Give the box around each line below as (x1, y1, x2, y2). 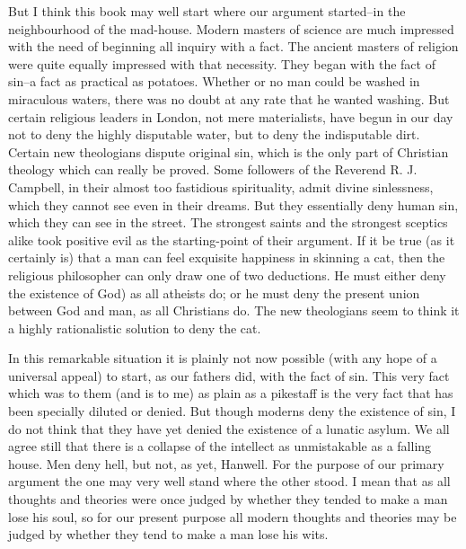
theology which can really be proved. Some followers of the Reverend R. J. (8, 160, 418, 179)
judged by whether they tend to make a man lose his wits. (8, 525, 329, 544)
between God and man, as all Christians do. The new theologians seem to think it (8, 301, 460, 320)
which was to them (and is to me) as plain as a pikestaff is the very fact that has (8, 384, 453, 403)
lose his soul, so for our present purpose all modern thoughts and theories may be (8, 507, 457, 526)
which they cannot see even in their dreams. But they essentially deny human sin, (8, 195, 459, 214)
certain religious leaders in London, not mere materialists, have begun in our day (8, 107, 453, 126)
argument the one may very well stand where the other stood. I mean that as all (8, 472, 451, 491)
